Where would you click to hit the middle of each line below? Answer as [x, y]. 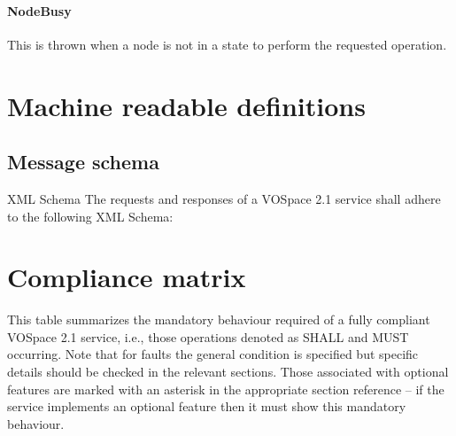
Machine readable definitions [186, 105]
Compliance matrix [127, 277]
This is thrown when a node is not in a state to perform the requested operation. [227, 44]
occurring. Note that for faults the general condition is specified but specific [213, 354]
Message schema [83, 162]
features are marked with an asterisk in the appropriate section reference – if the [226, 389]
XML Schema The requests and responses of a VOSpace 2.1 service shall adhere [224, 198]
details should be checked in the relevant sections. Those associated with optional [228, 372]
